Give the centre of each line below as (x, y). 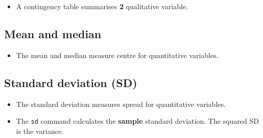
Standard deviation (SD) (71, 82)
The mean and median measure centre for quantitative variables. (117, 55)
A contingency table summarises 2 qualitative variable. (102, 6)
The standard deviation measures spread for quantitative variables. (121, 104)
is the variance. (40, 131)
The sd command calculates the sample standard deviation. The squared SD (137, 121)
